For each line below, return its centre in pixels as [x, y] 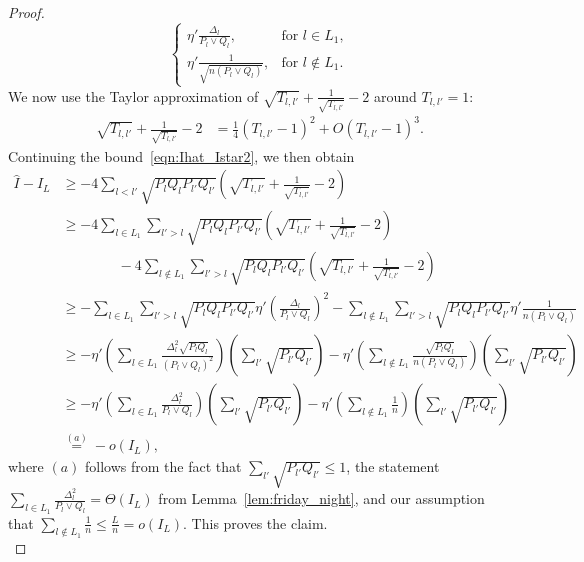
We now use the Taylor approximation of [133, 95]
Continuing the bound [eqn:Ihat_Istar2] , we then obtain [181, 155]
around [395, 95]
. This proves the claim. [255, 522]
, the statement [393, 466]
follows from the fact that [163, 466]
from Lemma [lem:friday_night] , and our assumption [321, 498]
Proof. [26, 12]
